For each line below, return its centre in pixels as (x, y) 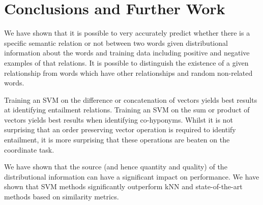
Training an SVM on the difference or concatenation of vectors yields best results (131, 99)
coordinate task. (29, 149)
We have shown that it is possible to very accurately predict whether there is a (127, 33)
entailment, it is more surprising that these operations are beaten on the (117, 140)
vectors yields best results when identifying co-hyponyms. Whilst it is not (119, 119)
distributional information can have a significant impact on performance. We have (132, 176)
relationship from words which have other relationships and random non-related (128, 72)
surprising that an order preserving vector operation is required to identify (120, 129)
